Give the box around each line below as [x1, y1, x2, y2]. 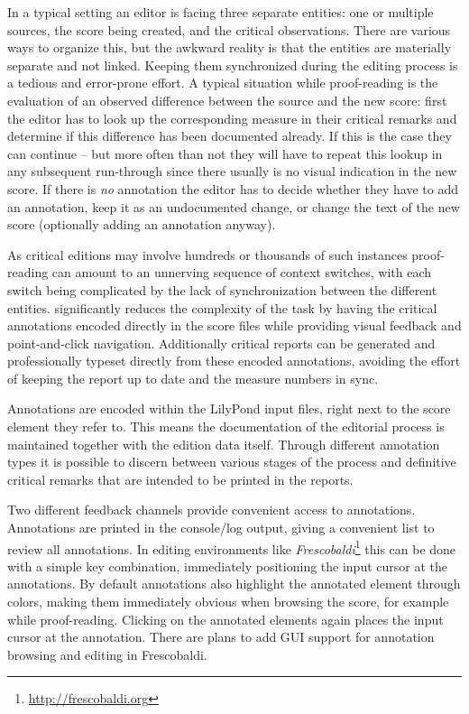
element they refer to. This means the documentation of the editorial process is [7, 417, 445, 436]
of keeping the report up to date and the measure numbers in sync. [7, 368, 379, 387]
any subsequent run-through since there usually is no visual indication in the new [7, 162, 457, 181]
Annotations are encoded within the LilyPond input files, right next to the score [7, 399, 451, 418]
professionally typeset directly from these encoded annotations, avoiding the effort [7, 351, 461, 370]
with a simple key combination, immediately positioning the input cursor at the [7, 556, 447, 575]
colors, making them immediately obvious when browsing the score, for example [7, 592, 449, 611]
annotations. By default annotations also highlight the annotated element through [7, 574, 461, 593]
